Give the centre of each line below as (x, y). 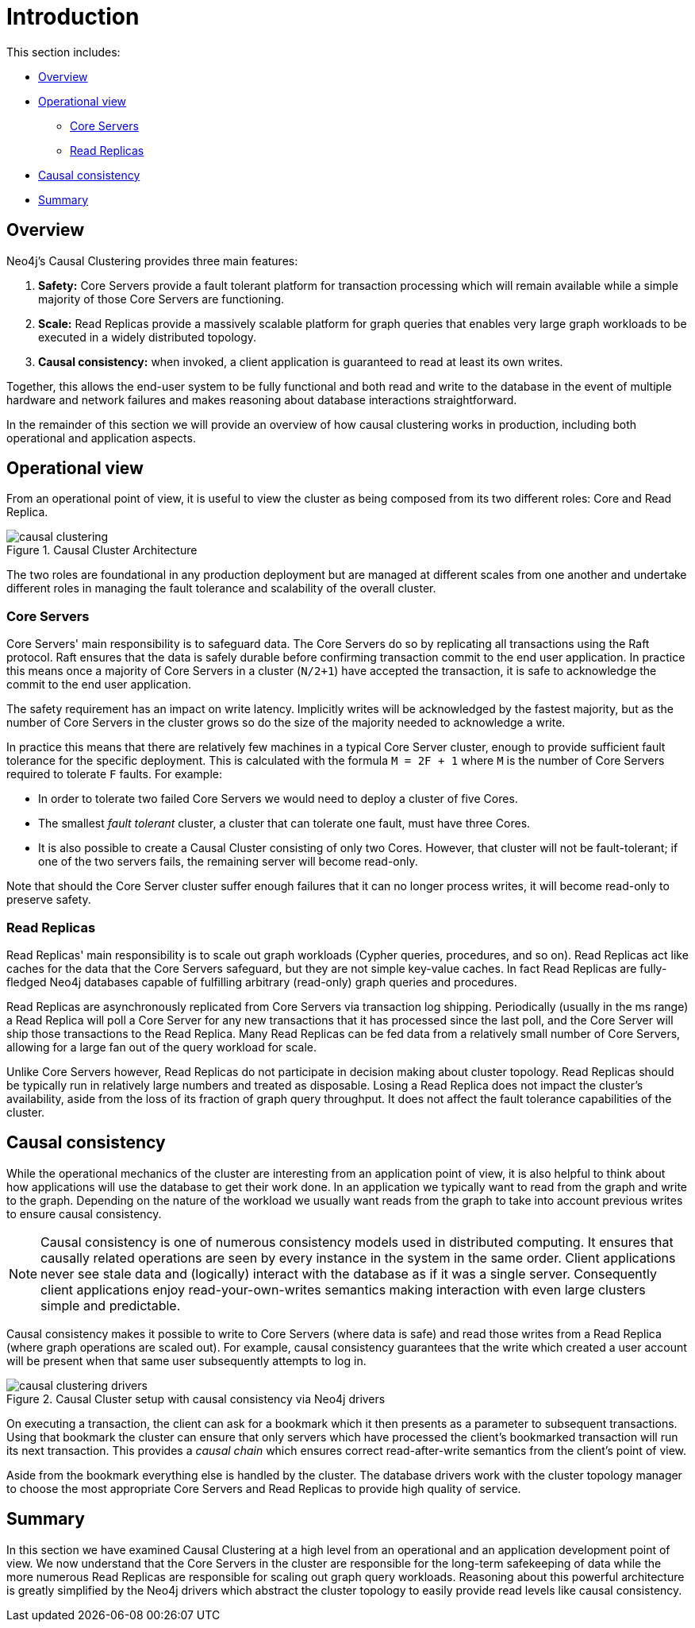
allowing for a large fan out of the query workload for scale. (161, 1047)
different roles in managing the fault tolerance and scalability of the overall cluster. (221, 588)
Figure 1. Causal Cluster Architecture (102, 550)
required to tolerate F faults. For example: (114, 774)
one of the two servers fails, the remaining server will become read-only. (228, 862)
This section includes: (63, 52)
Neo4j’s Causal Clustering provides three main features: (152, 260)
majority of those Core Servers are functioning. (161, 299)
